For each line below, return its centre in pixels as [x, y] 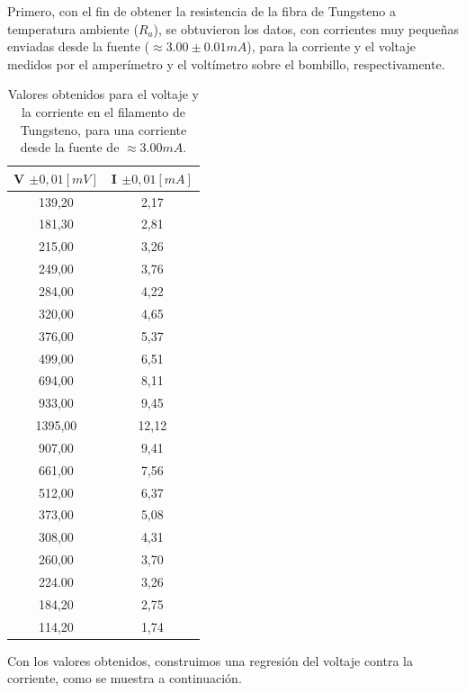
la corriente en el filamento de [103, 111]
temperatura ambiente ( [73, 28]
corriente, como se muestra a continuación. [125, 678]
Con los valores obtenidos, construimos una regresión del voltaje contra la [210, 660]
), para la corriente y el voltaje [331, 46]
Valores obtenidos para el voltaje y [103, 94]
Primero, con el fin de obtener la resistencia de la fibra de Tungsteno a [202, 11]
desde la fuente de [70, 147]
